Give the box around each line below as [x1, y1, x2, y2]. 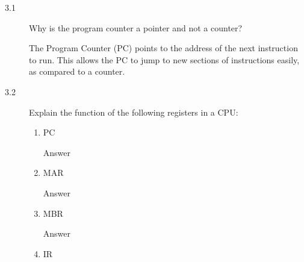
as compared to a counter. [29, 65, 125, 78]
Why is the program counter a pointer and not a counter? [29, 21, 243, 34]
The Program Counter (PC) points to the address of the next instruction [29, 42, 298, 54]
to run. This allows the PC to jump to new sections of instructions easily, [29, 53, 300, 66]
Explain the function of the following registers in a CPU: [29, 105, 238, 118]
